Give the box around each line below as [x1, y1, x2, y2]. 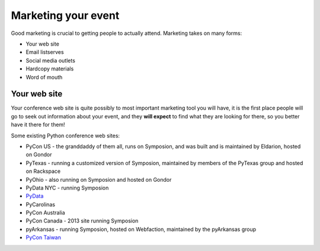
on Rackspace [25, 168, 61, 175]
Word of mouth [25, 73, 63, 81]
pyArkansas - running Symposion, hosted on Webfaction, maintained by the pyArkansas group [25, 226, 257, 233]
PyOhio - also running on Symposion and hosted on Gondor [25, 176, 172, 183]
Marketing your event [11, 9, 120, 22]
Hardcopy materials [25, 65, 74, 72]
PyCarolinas [25, 201, 56, 208]
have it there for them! [11, 121, 65, 128]
